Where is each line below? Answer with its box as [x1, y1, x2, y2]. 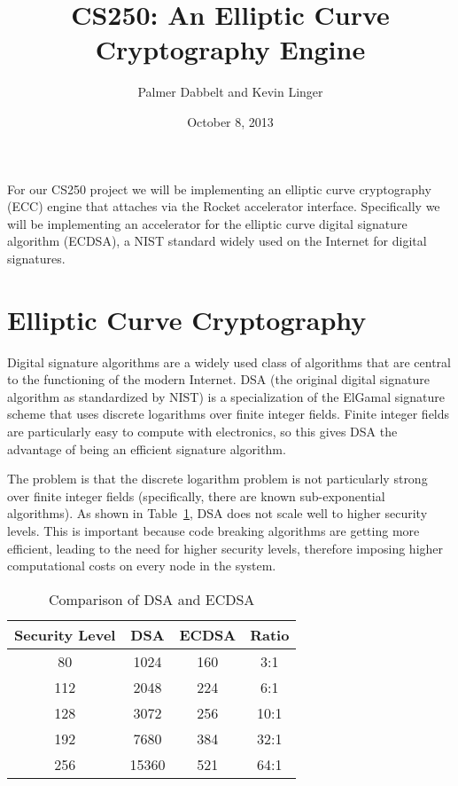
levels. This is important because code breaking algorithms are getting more [7, 521, 420, 539]
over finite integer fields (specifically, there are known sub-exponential [7, 486, 385, 505]
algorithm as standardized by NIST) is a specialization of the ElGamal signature [7, 387, 445, 405]
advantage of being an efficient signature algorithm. [7, 439, 286, 458]
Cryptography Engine [95, 31, 366, 67]
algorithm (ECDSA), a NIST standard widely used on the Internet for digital [7, 232, 427, 250]
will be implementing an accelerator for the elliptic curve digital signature [7, 214, 408, 232]
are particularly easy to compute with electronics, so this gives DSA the [7, 421, 398, 440]
